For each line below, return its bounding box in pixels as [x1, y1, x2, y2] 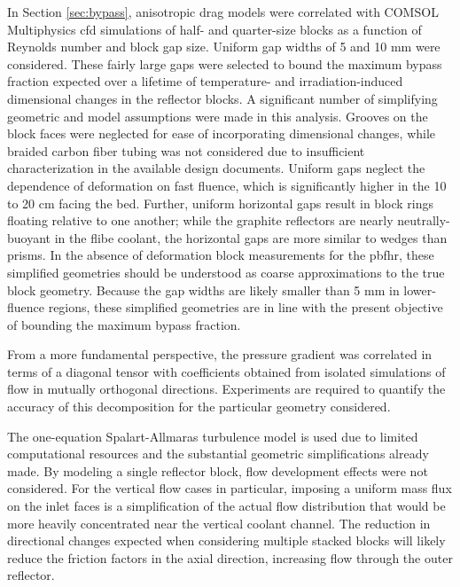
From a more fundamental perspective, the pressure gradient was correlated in [7, 345, 433, 364]
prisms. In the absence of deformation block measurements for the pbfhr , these [7, 246, 434, 264]
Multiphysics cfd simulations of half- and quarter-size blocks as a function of [7, 20, 422, 38]
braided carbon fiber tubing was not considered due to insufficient [7, 141, 365, 160]
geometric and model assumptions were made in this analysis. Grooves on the [7, 106, 428, 125]
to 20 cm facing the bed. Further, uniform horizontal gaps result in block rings [7, 193, 433, 212]
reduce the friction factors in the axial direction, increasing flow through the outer [7, 548, 453, 567]
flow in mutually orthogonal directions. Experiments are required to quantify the [7, 380, 446, 398]
